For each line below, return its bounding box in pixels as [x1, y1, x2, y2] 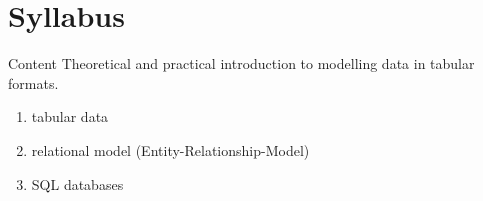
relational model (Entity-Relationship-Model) [31, 139, 310, 160]
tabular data [31, 106, 109, 127]
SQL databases [31, 173, 124, 194]
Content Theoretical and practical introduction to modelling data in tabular [8, 53, 475, 74]
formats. [8, 72, 59, 93]
